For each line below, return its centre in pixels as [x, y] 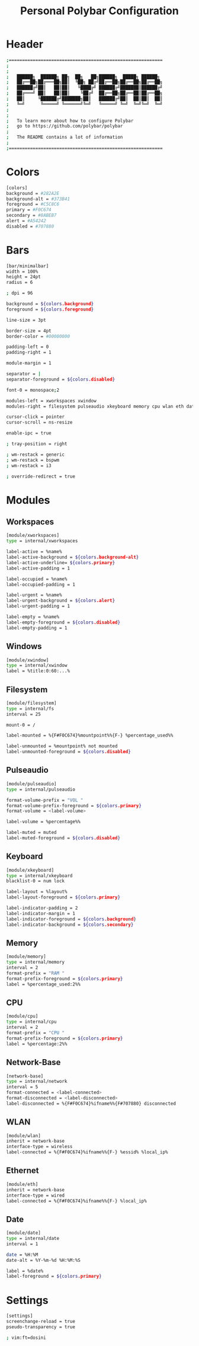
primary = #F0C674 [29, 210]
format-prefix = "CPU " [36, 1033]
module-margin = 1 [29, 363]
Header [25, 44]
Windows [24, 646]
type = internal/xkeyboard [39, 875]
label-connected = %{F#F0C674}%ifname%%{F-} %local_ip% [76, 1201]
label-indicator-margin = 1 [41, 913]
